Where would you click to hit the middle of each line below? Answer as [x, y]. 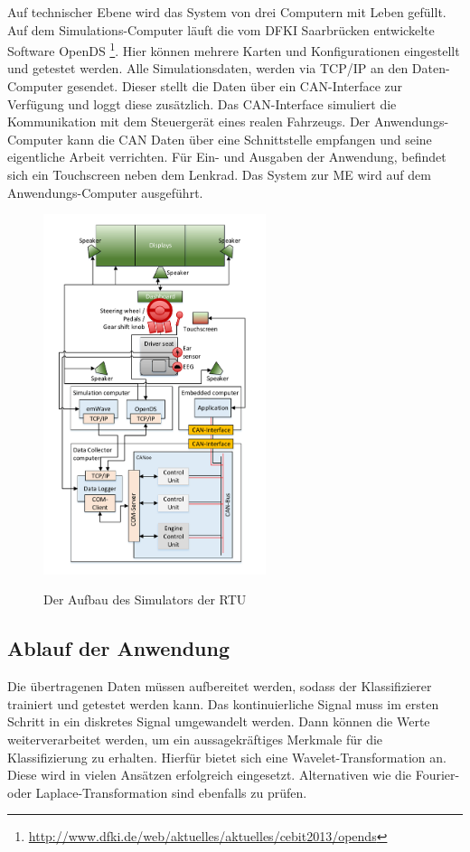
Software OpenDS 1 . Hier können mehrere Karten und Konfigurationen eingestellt [234, 49]
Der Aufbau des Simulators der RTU [145, 599]
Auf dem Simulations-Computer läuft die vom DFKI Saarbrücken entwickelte [221, 29]
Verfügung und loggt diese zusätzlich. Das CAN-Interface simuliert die [202, 103]
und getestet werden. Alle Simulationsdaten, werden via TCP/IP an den [208, 68]
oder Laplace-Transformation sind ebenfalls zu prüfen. [157, 792]
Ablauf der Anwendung [119, 648]
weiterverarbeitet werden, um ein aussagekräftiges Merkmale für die [195, 739]
